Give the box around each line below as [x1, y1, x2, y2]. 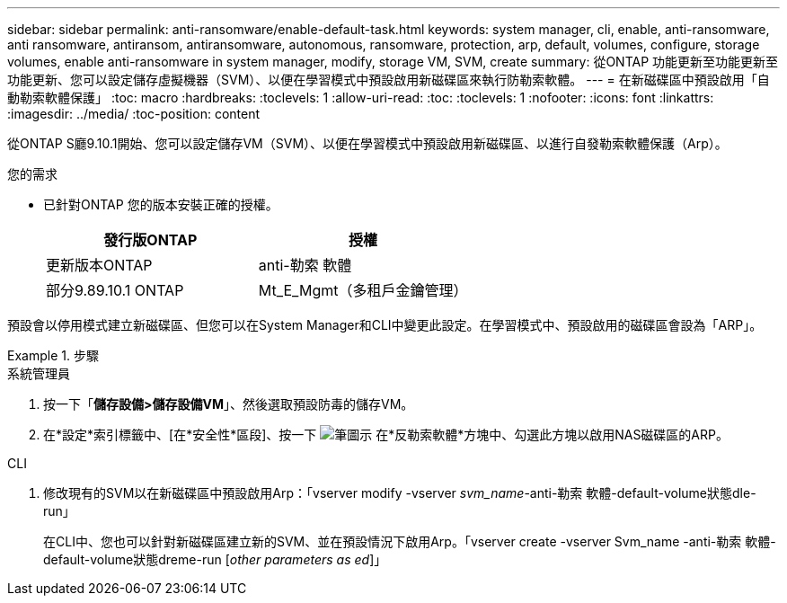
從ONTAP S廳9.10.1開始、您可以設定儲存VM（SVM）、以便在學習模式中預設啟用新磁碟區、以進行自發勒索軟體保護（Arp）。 [7, 136, 728, 151]
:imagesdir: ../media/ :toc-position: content [7, 106, 261, 121]
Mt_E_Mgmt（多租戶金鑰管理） [258, 281, 468, 299]
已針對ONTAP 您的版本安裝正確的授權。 [43, 197, 279, 212]
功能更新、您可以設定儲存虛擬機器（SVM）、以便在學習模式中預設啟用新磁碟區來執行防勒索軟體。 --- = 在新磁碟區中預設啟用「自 [7, 72, 770, 87]
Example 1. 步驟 [7, 348, 99, 363]
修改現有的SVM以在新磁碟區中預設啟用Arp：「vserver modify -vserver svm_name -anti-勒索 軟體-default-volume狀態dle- [43, 485, 756, 501]
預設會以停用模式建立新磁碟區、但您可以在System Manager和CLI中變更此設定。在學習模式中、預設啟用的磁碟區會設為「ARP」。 [7, 317, 763, 333]
